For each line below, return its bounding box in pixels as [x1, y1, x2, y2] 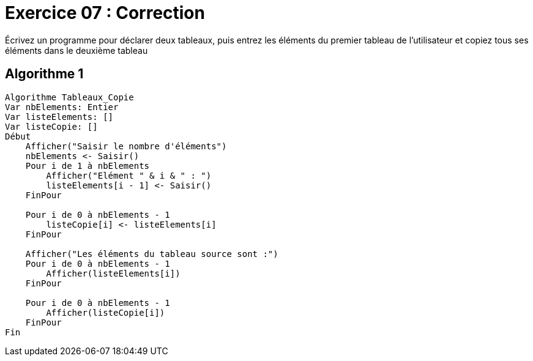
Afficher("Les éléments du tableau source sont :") [25, 248, 278, 259]
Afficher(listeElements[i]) [46, 268, 181, 278]
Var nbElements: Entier [5, 102, 119, 112]
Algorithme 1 [5, 66, 84, 82]
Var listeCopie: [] [5, 121, 98, 132]
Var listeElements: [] [5, 111, 114, 122]
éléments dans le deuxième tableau [5, 45, 148, 56]
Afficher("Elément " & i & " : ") [46, 170, 212, 180]
